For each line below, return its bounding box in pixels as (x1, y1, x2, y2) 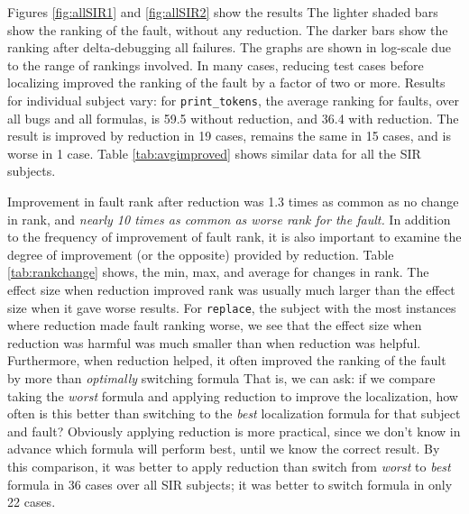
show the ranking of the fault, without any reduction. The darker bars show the (7, 20, 448, 39)
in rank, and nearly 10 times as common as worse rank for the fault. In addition (7, 209, 451, 228)
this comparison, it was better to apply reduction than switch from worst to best (7, 456, 451, 475)
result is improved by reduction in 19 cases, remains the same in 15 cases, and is (7, 126, 451, 145)
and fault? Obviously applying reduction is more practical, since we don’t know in (7, 421, 461, 440)
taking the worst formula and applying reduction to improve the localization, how (7, 386, 458, 405)
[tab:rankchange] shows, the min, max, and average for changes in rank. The (7, 262, 429, 281)
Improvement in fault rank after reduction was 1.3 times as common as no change (7, 192, 459, 210)
